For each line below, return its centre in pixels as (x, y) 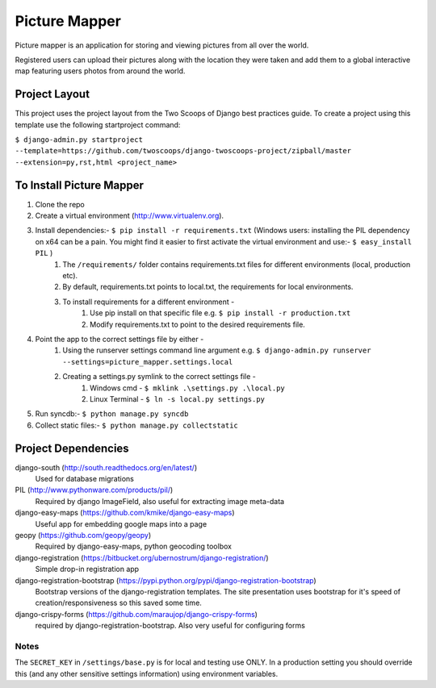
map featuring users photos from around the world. (100, 71)
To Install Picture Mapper (80, 185)
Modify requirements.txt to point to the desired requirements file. (198, 324)
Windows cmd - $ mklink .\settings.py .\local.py (188, 388)
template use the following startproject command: (98, 124)
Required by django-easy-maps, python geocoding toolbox (133, 546)
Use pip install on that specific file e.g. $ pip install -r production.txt (220, 313)
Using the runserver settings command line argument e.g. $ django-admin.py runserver (217, 350)
